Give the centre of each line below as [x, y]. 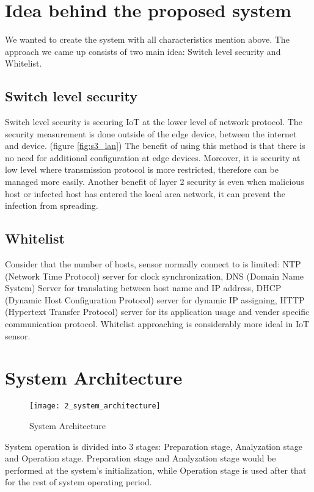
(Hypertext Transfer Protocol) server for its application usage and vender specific [157, 312]
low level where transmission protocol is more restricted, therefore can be [142, 169]
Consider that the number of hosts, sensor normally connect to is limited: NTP [153, 264]
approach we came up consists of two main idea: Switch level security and [143, 51]
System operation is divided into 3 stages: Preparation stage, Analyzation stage [154, 446]
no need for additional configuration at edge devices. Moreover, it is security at [153, 157]
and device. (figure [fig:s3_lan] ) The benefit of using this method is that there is [155, 146]
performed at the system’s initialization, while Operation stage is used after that [156, 470]
